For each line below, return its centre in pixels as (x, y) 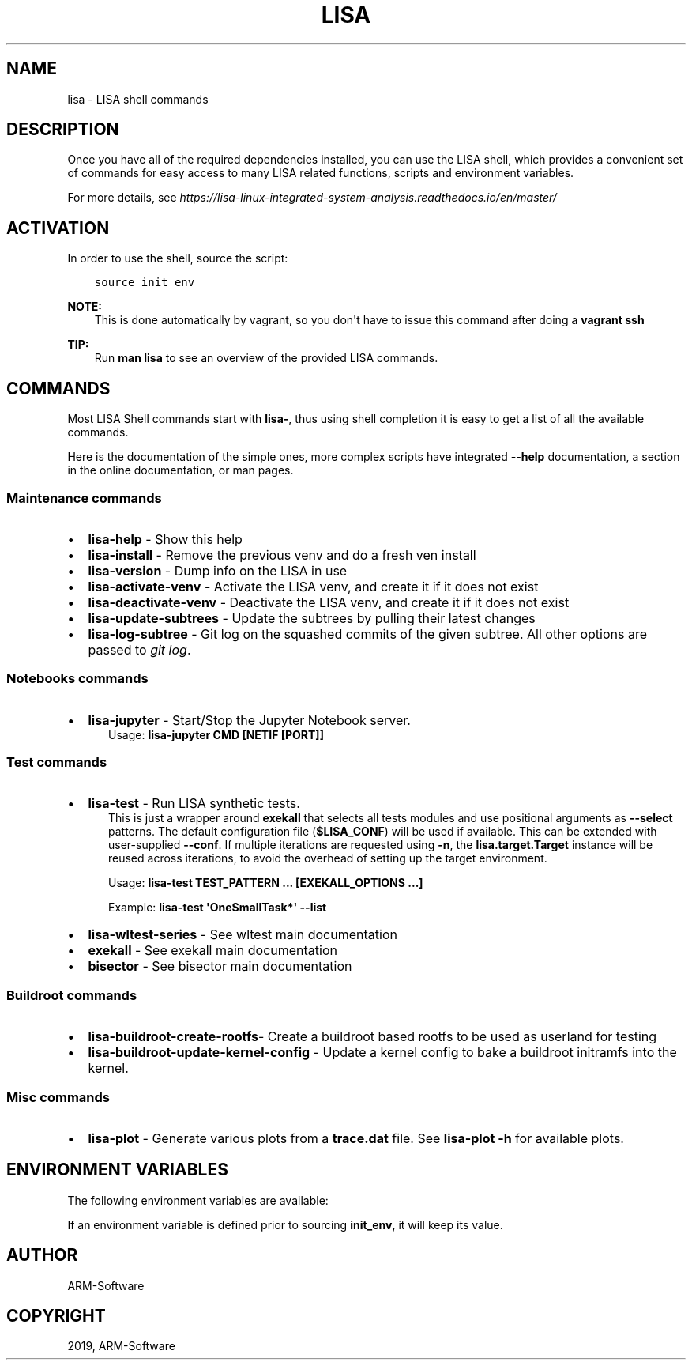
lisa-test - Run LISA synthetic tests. (194, 804)
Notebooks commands (77, 679)
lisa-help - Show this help (165, 539)
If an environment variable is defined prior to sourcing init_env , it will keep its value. (285, 1224)
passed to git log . (139, 649)
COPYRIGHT (56, 1315)
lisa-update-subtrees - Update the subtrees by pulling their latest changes (312, 618)
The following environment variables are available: (198, 1200)
